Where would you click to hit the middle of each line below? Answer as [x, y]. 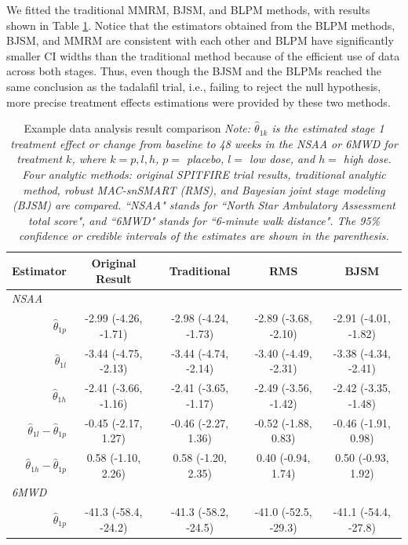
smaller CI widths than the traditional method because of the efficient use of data [203, 55]
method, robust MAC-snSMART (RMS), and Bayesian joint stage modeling [204, 189]
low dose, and [282, 159]
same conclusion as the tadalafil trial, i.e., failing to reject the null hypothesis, [194, 86]
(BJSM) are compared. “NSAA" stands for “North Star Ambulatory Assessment [204, 205]
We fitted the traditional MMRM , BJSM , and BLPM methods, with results [188, 9]
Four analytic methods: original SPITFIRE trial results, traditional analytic [204, 174]
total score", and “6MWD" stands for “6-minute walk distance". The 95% [204, 220]
